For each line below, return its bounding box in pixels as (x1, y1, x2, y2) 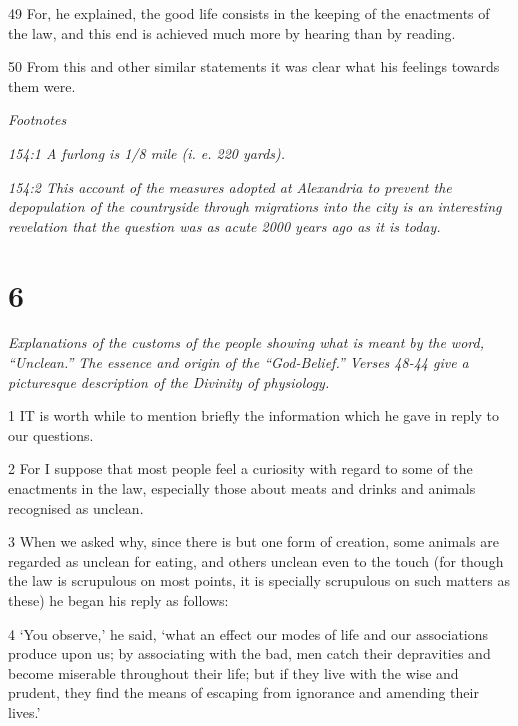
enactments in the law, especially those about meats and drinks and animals (8, 478, 476, 499)
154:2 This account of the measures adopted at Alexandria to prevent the (8, 176, 452, 197)
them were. (8, 75, 76, 96)
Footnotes (8, 109, 67, 130)
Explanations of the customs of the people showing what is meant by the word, (8, 332, 484, 353)
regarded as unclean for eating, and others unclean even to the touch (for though (8, 550, 504, 571)
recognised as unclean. (8, 497, 144, 518)
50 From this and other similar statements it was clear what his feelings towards (8, 56, 500, 77)
